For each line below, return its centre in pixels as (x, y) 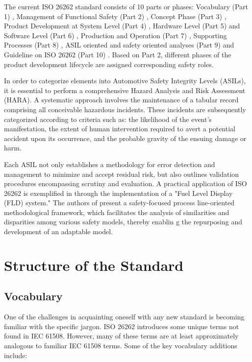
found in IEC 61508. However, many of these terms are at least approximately (121, 336)
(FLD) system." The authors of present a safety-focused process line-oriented (119, 203)
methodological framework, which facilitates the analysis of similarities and (117, 212)
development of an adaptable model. (59, 231)
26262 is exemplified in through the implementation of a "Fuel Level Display (118, 193)
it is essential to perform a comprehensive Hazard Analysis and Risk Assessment (125, 90)
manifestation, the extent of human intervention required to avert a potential (120, 129)
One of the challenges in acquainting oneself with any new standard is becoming (124, 317)
